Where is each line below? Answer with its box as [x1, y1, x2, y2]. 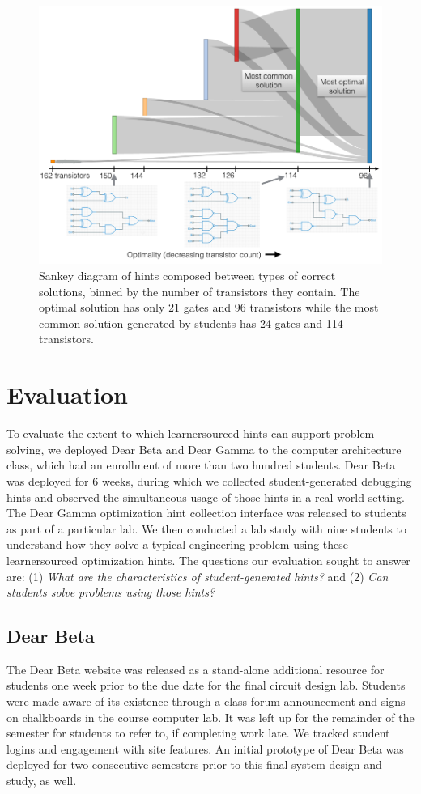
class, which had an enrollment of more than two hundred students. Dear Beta [6, 456, 396, 473]
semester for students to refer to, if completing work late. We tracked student [6, 724, 390, 741]
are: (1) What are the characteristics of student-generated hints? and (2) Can [6, 567, 389, 584]
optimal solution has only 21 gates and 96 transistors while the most [39, 299, 379, 316]
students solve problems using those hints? [6, 584, 215, 601]
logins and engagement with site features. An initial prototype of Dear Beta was [6, 740, 404, 757]
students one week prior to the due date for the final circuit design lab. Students [6, 677, 406, 694]
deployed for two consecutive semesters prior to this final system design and [6, 756, 382, 773]
